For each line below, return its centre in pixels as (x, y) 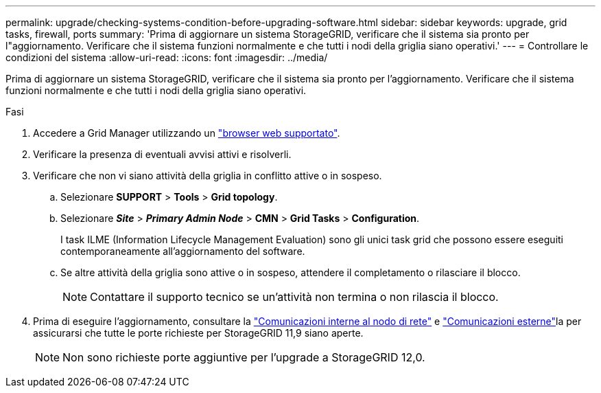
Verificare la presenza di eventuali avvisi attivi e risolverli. (162, 154)
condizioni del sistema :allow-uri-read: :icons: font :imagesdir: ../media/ (167, 57)
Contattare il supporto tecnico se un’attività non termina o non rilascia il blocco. (294, 297)
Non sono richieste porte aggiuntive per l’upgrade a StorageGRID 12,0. (244, 357)
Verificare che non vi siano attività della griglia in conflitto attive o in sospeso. (208, 176)
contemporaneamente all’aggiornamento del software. (183, 251)
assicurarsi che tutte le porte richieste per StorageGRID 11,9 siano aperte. (198, 333)
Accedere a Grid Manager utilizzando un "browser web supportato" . (187, 133)
